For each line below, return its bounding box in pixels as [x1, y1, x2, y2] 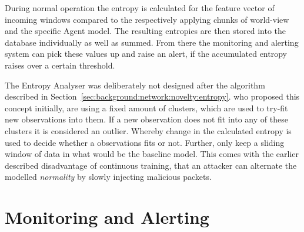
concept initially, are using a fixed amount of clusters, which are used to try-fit [5, 101, 288, 114]
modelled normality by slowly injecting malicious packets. [5, 170, 212, 183]
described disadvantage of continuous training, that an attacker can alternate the [5, 159, 297, 171]
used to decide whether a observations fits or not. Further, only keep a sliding [5, 136, 285, 148]
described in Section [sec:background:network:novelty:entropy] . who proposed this [5, 90, 300, 103]
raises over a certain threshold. [5, 59, 115, 71]
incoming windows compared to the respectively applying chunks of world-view [5, 13, 289, 25]
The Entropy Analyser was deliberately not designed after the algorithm [5, 79, 265, 91]
